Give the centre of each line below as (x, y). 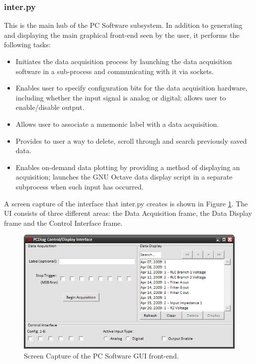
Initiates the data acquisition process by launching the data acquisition (124, 61)
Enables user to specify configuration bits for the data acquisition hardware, (131, 88)
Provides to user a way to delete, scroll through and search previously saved (131, 140)
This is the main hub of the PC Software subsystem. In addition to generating (123, 25)
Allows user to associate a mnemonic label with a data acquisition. (117, 124)
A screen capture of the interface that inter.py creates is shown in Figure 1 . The (126, 203)
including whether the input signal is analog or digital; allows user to (121, 97)
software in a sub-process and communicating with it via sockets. (115, 71)
